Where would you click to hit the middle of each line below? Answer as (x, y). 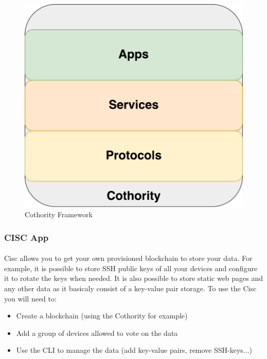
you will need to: (30, 298)
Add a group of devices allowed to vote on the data (97, 333)
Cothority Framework (59, 214)
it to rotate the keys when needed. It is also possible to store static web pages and (134, 278)
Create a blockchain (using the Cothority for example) (102, 316)
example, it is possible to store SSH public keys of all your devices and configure (131, 268)
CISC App (26, 237)
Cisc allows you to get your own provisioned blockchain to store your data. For (128, 258)
